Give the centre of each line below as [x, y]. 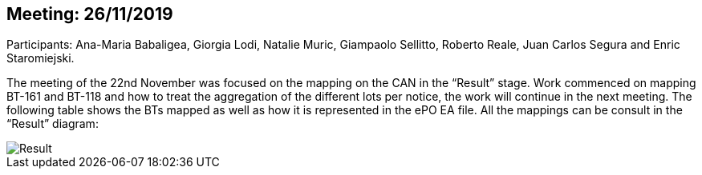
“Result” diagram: [53, 124]
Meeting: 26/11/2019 [90, 14]
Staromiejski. [41, 58]
